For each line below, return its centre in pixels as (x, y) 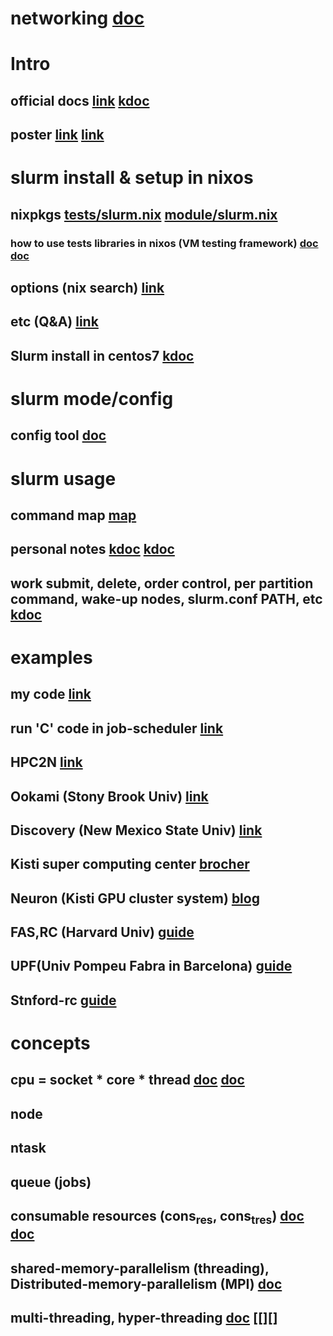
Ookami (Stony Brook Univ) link (109, 796)
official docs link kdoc (80, 100)
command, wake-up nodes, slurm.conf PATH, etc (166, 598)
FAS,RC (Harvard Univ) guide (102, 932)
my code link (51, 694)
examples (51, 657)
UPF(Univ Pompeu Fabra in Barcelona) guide (151, 966)
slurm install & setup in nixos (132, 178)
